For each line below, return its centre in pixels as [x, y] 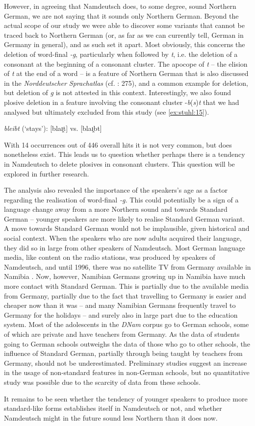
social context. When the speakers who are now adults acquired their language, [123, 238]
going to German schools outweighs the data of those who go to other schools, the [127, 343]
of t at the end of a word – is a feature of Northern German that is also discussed [126, 73]
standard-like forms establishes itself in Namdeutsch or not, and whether [113, 408]
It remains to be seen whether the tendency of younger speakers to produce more [126, 398]
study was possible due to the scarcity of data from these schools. [102, 382]
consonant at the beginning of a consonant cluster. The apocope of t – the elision [126, 63]
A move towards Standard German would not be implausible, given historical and [127, 228]
